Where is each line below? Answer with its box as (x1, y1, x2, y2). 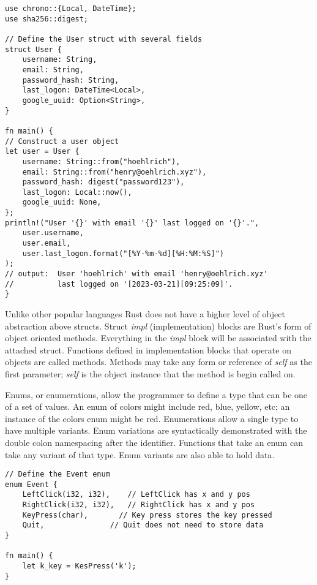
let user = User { (5, 147, 80, 156)
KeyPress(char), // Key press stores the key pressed (22, 510, 272, 519)
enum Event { (5, 480, 58, 489)
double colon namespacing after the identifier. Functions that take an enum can (5, 436, 303, 448)
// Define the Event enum (5, 470, 110, 479)
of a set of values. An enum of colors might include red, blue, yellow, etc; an (5, 400, 290, 413)
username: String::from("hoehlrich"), (22, 157, 181, 166)
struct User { (5, 45, 62, 54)
